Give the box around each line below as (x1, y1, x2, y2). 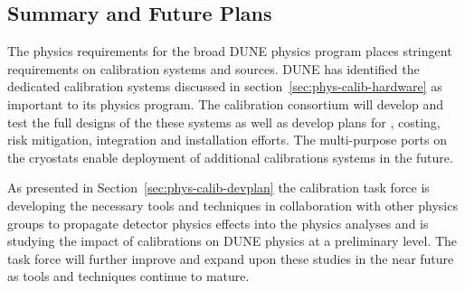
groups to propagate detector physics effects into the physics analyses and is (7, 213, 429, 232)
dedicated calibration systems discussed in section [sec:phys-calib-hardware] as (7, 77, 442, 96)
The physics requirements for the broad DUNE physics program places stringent (7, 42, 452, 61)
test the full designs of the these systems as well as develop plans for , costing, (7, 112, 441, 131)
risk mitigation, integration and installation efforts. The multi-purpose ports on (7, 130, 447, 149)
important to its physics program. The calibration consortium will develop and (7, 94, 443, 113)
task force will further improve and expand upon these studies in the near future (7, 249, 454, 268)
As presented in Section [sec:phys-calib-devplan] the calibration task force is (7, 178, 430, 197)
